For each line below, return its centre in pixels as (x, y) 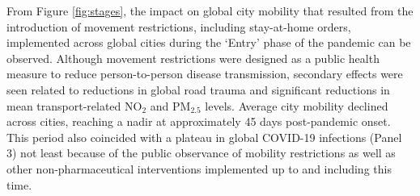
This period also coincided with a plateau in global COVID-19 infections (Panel (204, 137)
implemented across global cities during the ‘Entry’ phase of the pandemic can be (209, 42)
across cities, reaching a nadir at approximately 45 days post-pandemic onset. (199, 121)
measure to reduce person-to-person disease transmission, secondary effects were (205, 74)
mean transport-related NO (74, 105)
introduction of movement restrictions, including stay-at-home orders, (179, 26)
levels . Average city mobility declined (297, 105)
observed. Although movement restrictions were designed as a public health (193, 58)
